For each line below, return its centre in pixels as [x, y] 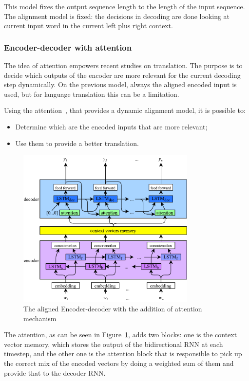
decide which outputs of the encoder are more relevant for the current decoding [122, 75]
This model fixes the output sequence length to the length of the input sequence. [124, 6]
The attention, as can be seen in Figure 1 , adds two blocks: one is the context [121, 335]
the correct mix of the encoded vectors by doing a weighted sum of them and [119, 363]
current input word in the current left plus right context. [88, 26]
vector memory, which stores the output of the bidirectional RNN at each [114, 344]
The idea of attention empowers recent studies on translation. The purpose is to [123, 65]
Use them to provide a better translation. [77, 143]
